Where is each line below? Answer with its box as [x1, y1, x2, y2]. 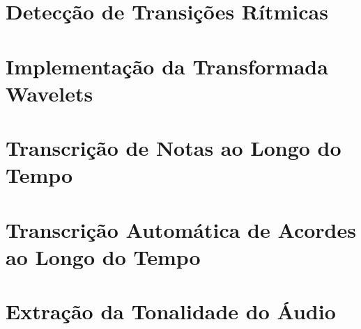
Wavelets [6, 79, 93, 107]
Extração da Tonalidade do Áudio [6, 297, 336, 326]
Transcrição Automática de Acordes [6, 215, 356, 243]
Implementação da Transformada [6, 51, 328, 80]
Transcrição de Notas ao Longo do [6, 134, 341, 162]
